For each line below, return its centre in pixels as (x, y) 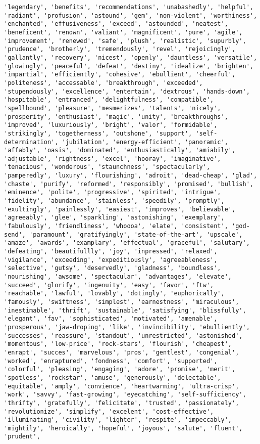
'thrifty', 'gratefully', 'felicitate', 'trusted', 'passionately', (122, 403)
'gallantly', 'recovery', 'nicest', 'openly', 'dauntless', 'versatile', (131, 57)
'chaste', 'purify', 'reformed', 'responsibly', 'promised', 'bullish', (129, 184)
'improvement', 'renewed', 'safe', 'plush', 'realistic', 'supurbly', (125, 41)
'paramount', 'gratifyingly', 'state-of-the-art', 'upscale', (136, 234)
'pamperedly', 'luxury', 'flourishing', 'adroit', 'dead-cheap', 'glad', (131, 176)
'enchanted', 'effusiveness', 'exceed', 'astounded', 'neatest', (116, 24)
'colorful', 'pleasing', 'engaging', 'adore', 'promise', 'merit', (120, 369)
